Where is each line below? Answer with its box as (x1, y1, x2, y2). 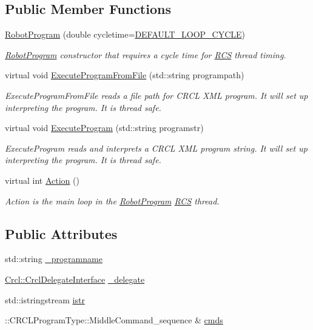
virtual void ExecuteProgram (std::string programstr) (5, 121, 204, 134)
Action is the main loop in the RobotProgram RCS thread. (5, 194, 220, 207)
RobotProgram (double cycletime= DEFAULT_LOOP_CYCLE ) (5, 28, 246, 41)
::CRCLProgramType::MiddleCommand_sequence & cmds (5, 314, 223, 326)
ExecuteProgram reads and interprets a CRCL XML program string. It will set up (5, 141, 308, 154)
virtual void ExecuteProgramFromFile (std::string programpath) (5, 69, 244, 81)
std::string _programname (5, 252, 103, 265)
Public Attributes (5, 224, 118, 243)
